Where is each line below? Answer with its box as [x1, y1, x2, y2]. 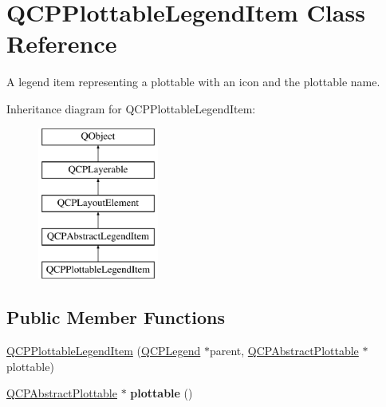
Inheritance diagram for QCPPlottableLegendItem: [6, 100, 256, 117]
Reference [6, 27, 117, 60]
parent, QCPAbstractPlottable [209, 342, 359, 359]
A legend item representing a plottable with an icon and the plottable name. [6, 73, 380, 90]
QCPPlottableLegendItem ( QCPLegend [6, 342, 201, 359]
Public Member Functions [6, 305, 225, 330]
